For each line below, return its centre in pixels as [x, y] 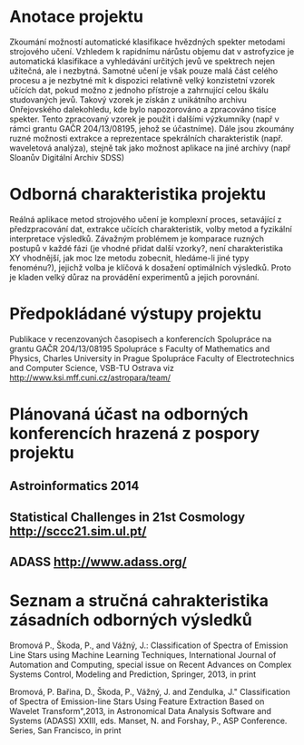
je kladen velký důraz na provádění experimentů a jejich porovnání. [135, 277]
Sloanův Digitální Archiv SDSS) [67, 157]
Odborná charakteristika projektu [137, 195]
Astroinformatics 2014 [74, 486]
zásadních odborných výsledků [131, 620]
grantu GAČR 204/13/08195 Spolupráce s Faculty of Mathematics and [140, 348]
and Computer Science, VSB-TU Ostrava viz [92, 368]
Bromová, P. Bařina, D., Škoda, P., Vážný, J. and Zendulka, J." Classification [150, 692]
